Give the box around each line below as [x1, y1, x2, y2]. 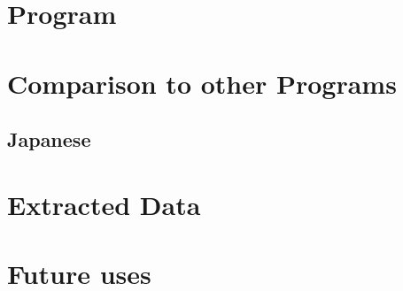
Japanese [7, 126, 91, 153]
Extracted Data [7, 186, 201, 222]
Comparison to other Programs [7, 65, 397, 101]
